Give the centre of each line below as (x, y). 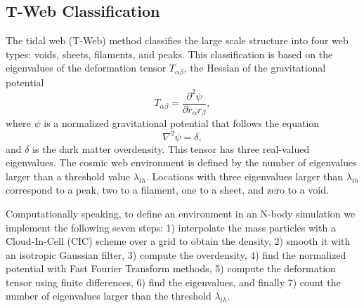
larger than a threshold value (68, 176)
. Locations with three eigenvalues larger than (245, 176)
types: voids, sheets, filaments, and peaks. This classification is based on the (169, 54)
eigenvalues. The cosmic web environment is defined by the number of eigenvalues (181, 162)
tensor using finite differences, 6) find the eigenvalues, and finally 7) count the (173, 282)
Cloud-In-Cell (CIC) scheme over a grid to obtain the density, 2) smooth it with (178, 241)
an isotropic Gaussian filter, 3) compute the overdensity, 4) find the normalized (176, 254)
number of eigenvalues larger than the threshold (109, 296)
